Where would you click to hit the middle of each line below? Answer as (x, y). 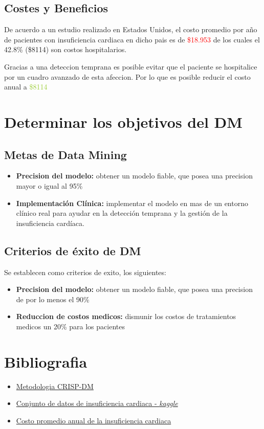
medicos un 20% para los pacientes (70, 326)
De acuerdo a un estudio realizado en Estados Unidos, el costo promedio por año (131, 29)
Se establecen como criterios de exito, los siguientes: (85, 272)
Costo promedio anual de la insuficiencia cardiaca (94, 420)
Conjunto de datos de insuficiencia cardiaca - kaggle (97, 403)
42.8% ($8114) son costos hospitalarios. (65, 49)
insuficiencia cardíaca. (50, 223)
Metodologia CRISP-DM (55, 386)
